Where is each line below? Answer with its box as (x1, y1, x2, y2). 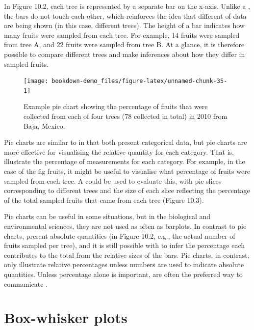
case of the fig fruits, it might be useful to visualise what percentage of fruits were (4, 166, 250, 176)
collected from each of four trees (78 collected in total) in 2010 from (24, 111, 228, 121)
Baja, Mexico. (24, 120, 65, 131)
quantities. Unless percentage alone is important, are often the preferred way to (4, 269, 243, 279)
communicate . (4, 278, 48, 289)
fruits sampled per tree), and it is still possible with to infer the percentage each (4, 240, 245, 250)
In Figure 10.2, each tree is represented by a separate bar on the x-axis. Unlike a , (4, 1, 250, 11)
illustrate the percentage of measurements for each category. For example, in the (4, 156, 245, 166)
